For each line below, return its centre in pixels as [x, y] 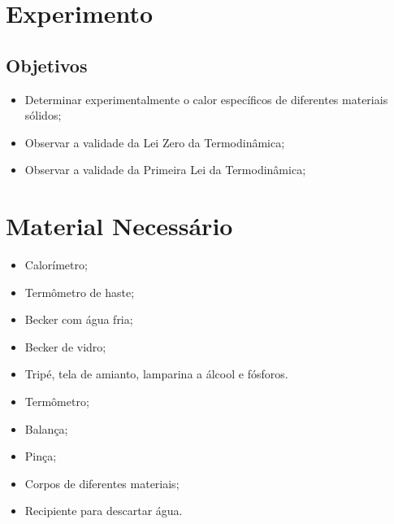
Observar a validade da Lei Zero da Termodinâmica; [155, 142]
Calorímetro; [56, 265]
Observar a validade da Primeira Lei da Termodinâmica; [165, 170]
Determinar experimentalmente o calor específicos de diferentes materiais [206, 99]
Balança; [46, 428]
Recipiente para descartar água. [104, 511]
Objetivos [47, 65]
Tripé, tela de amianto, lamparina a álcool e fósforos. [156, 374]
